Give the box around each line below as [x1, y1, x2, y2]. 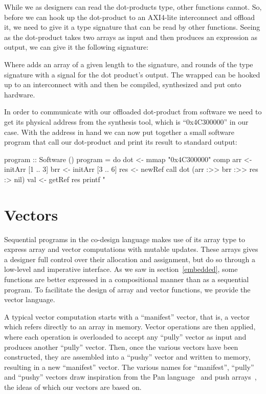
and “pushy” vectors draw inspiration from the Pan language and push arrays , [4, 371, 257, 382]
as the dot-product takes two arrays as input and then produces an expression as [4, 31, 258, 42]
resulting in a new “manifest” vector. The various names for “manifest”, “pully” [4, 361, 254, 372]
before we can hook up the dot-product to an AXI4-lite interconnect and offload [4, 11, 255, 22]
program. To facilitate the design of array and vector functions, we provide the [4, 284, 251, 294]
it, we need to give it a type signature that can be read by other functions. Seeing [4, 22, 260, 32]
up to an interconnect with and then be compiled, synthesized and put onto [4, 79, 241, 90]
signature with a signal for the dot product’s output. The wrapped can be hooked [4, 69, 260, 80]
